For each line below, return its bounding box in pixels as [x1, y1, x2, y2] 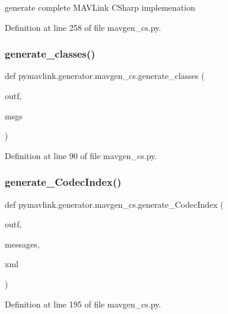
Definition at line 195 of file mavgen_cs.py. [5, 297, 161, 310]
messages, [5, 237, 40, 250]
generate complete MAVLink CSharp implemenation [5, 1, 195, 13]
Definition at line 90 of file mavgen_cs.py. [5, 149, 157, 161]
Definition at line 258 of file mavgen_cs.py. [5, 21, 161, 33]
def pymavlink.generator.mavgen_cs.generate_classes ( [5, 69, 205, 82]
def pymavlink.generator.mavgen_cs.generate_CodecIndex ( [5, 198, 224, 210]
